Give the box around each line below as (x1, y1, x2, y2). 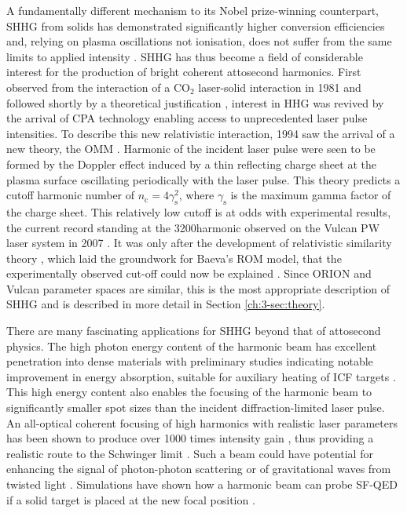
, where (178, 187, 214, 203)
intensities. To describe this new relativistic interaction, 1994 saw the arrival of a (6, 125, 395, 141)
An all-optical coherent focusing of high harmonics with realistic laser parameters (6, 414, 398, 431)
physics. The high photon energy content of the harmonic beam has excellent (6, 337, 377, 354)
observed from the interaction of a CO (6, 78, 190, 95)
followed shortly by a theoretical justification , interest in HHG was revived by (6, 94, 384, 111)
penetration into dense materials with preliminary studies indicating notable (6, 353, 373, 369)
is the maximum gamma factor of (230, 187, 391, 203)
